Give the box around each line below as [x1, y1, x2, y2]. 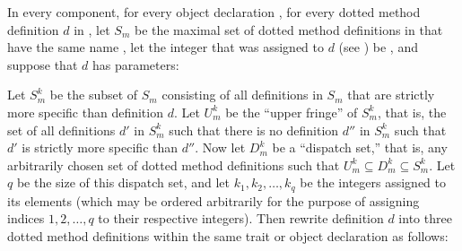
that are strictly [347, 85, 435, 104]
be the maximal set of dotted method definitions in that [134, 20, 443, 39]
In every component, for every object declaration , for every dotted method [7, 3, 421, 21]
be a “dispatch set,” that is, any [272, 138, 448, 157]
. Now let [195, 138, 246, 157]
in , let [74, 20, 110, 39]
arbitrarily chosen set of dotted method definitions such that [7, 155, 340, 174]
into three [398, 209, 452, 228]
